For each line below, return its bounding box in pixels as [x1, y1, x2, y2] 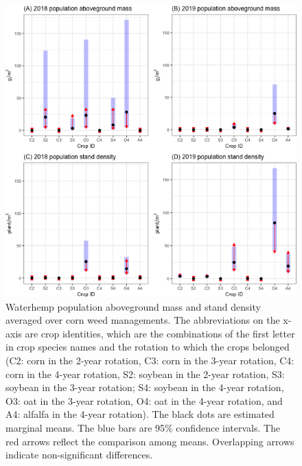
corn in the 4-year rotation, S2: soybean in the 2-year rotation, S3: [5, 366, 285, 381]
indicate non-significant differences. [5, 447, 153, 462]
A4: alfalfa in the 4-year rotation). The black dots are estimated [5, 407, 275, 421]
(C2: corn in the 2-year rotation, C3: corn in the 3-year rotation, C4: [5, 353, 294, 367]
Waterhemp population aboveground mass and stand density [5, 299, 261, 313]
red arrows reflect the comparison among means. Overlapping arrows [5, 434, 294, 448]
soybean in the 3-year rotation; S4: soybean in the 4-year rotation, [5, 380, 284, 395]
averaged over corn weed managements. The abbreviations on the [5, 313, 280, 327]
